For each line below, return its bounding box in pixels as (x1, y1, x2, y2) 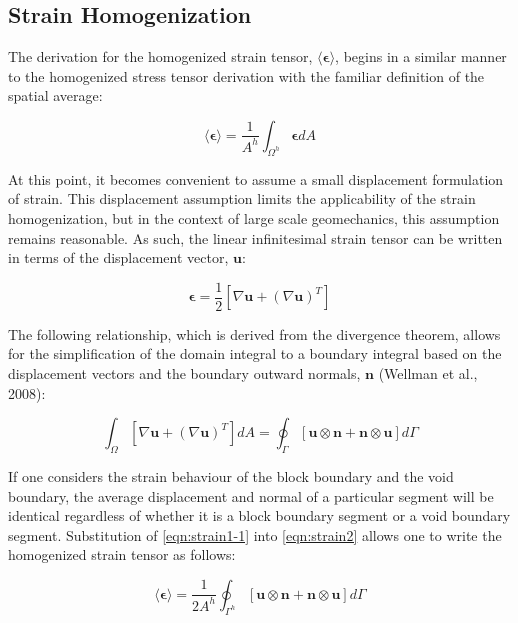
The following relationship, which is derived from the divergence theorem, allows (8, 323, 501, 344)
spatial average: (8, 85, 103, 106)
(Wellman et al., (378, 363, 478, 383)
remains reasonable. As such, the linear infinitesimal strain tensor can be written (8, 227, 503, 248)
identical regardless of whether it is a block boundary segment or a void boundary (8, 505, 511, 526)
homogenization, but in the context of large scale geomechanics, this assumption (8, 207, 500, 228)
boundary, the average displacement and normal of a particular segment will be (8, 485, 494, 506)
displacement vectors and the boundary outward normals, (8, 363, 361, 383)
